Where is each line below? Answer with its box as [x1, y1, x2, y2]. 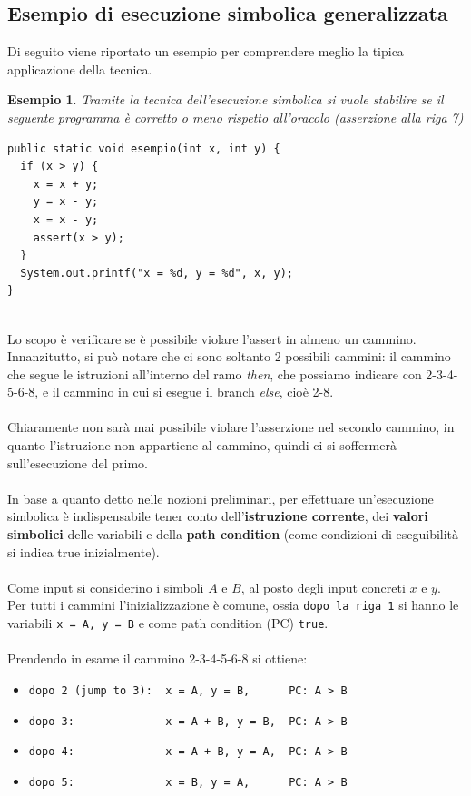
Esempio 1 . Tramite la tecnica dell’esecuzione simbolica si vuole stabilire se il [7, 90, 444, 109]
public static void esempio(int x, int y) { [7, 142, 280, 155]
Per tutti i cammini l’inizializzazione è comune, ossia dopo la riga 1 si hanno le [7, 595, 459, 614]
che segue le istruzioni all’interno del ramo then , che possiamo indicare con [7, 364, 422, 383]
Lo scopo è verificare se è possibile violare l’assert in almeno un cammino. [7, 329, 417, 348]
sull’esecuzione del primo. [7, 453, 148, 472]
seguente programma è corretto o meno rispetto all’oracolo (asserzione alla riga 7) [7, 107, 464, 126]
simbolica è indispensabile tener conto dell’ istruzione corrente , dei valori [7, 506, 428, 526]
